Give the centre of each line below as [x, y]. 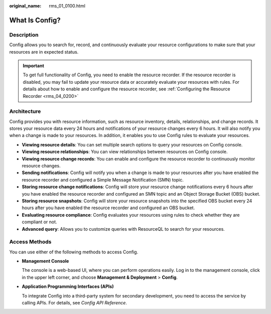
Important [34, 66]
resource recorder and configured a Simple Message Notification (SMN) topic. [103, 180]
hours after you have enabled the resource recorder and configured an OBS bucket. [108, 208]
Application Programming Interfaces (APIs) [68, 286]
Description [24, 35]
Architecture [25, 111]
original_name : [25, 6]
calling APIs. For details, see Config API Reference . [75, 302]
